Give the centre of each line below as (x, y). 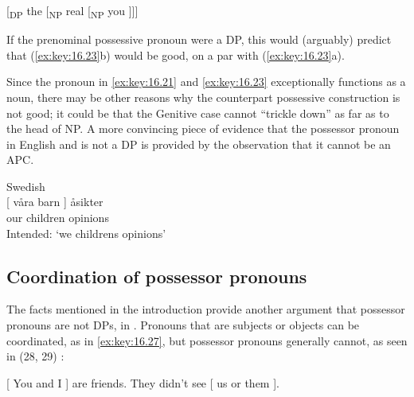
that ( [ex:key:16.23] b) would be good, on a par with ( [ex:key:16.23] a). (176, 54)
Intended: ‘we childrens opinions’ (86, 233)
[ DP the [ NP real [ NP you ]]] (72, 12)
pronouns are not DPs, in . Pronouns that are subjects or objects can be (183, 325)
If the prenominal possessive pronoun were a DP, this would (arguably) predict (199, 39)
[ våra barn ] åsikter (55, 202)
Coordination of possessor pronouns (157, 276)
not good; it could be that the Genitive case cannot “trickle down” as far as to (198, 113)
